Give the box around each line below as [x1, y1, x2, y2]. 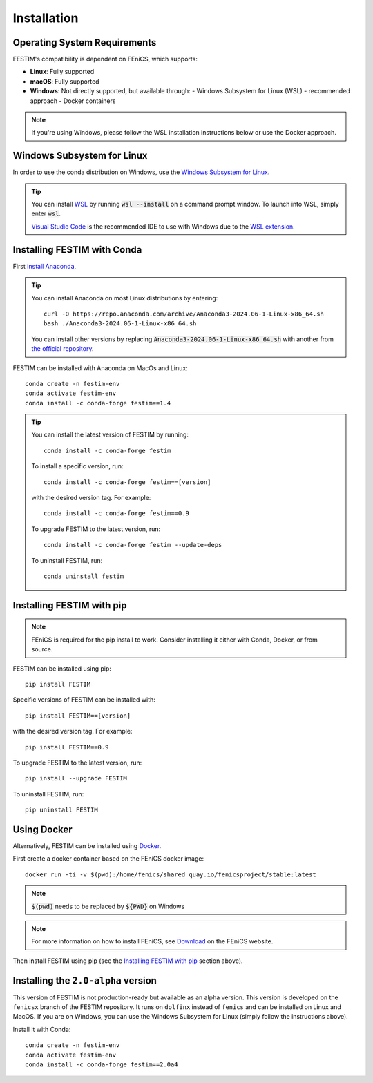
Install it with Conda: [12, 1025, 71, 1033]
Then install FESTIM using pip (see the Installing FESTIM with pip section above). [12, 957, 243, 965]
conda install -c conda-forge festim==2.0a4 [25, 1060, 179, 1068]
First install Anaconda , [12, 262, 77, 270]
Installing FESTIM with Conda [12, 244, 142, 256]
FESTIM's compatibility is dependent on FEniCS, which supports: [12, 55, 198, 64]
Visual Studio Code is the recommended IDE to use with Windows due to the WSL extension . [31, 222, 295, 231]
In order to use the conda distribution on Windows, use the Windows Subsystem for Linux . [12, 168, 270, 176]
